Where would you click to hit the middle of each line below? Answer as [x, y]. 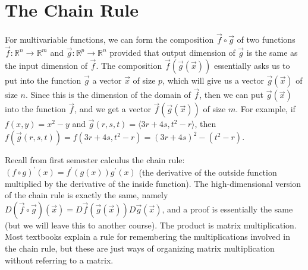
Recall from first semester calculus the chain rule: [95, 160]
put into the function [43, 80]
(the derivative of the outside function [208, 172]
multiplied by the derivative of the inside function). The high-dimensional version [153, 183]
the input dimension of [46, 65]
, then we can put [231, 95]
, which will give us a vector [213, 80]
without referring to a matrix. [59, 260]
